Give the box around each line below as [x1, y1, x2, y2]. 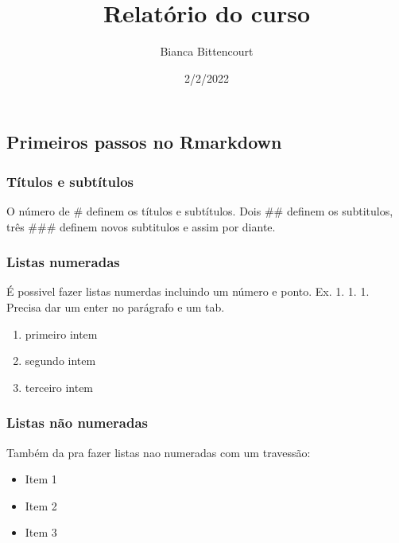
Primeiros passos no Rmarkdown [6, 130, 282, 154]
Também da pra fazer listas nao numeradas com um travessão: [6, 444, 311, 460]
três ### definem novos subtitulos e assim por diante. [6, 218, 276, 235]
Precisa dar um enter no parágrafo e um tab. [6, 298, 225, 315]
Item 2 [25, 497, 57, 514]
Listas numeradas [6, 252, 120, 272]
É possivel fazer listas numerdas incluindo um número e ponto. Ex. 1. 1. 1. [6, 283, 370, 300]
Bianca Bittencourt [160, 43, 254, 60]
